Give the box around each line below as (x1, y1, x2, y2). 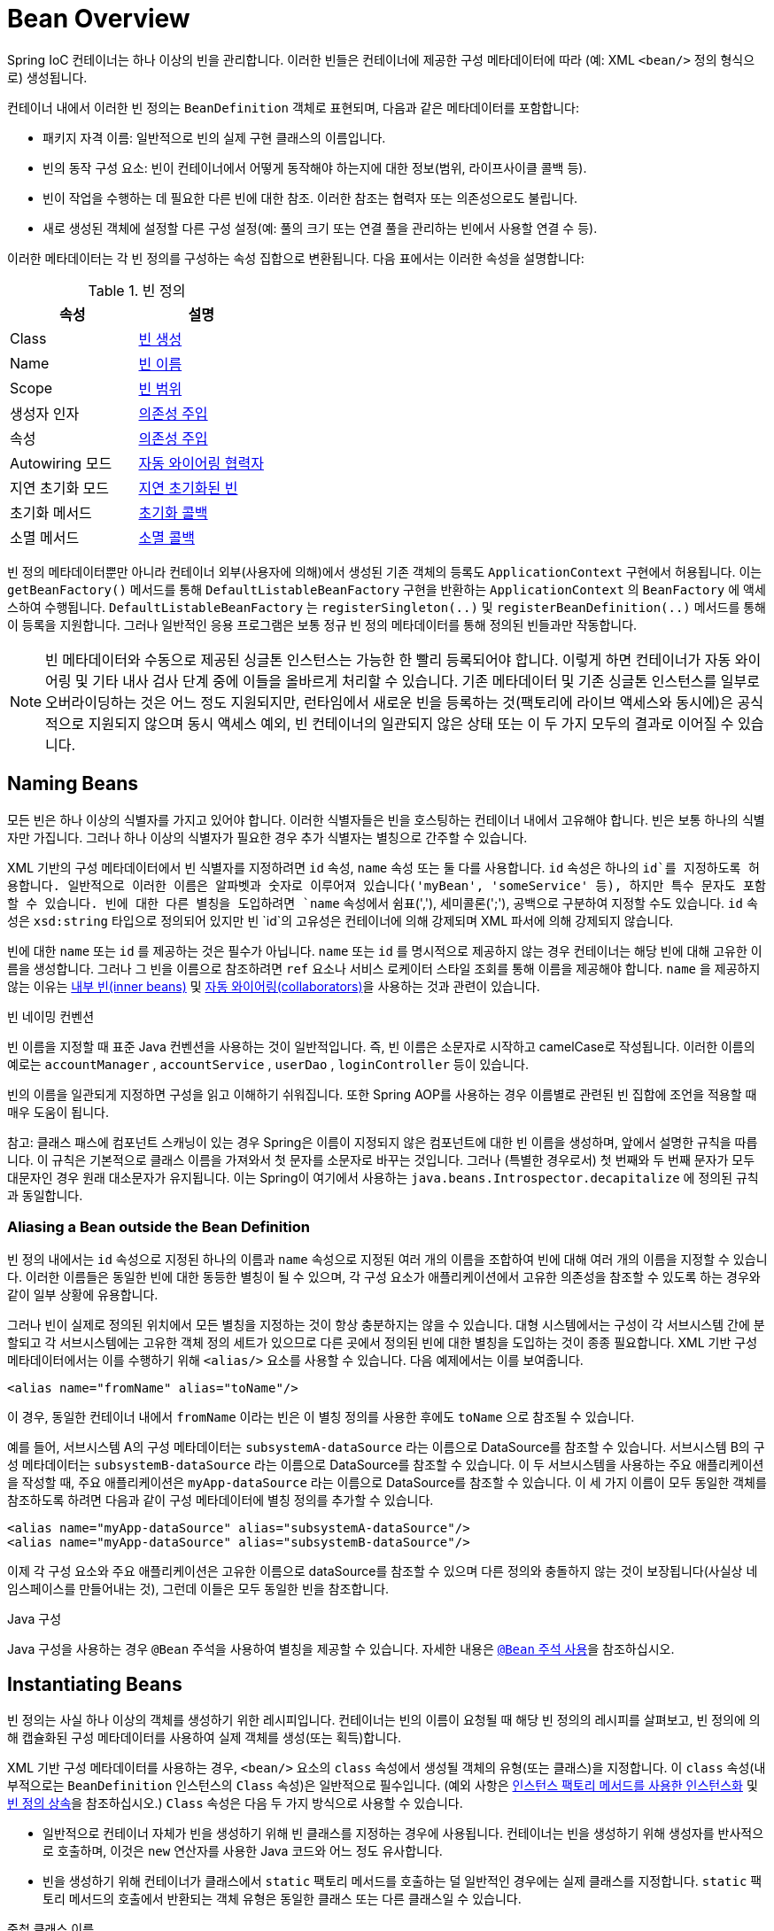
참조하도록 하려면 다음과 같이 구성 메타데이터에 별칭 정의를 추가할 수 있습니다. (7, 1493, 434, 1508)
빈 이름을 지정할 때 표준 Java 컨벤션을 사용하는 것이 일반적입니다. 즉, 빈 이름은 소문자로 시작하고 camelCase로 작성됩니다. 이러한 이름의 (7, 1038, 755, 1054)
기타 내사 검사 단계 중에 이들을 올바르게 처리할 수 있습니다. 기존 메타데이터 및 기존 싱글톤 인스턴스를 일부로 (92, 671, 760, 690)
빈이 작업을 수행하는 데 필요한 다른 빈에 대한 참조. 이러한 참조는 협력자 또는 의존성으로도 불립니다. (43, 190, 578, 206)
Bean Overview (7, 4, 190, 34)
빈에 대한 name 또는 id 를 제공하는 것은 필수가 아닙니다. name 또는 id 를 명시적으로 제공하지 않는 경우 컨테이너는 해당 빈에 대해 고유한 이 (7, 942, 762, 958)
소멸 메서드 (10, 528, 80, 547)
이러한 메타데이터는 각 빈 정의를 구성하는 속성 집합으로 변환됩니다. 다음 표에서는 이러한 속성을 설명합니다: (7, 250, 584, 266)
